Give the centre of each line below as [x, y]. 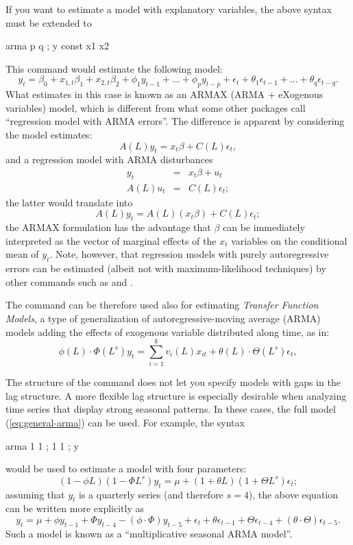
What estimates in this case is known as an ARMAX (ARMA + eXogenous [165, 94]
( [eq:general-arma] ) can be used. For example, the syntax [125, 423]
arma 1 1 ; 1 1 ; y [42, 445]
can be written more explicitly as [75, 508]
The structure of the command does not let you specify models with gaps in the [173, 382]
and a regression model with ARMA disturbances [109, 159]
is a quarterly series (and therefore [151, 494]
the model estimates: [49, 134]
